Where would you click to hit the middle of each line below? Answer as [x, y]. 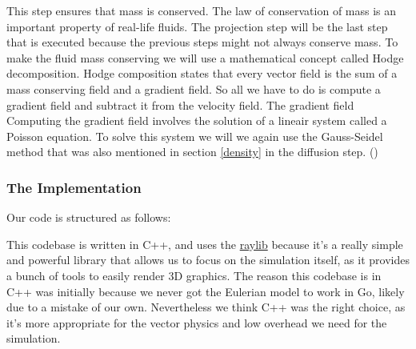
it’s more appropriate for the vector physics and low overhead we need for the [197, 322]
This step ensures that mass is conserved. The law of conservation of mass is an [202, 10]
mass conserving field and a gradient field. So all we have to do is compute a [194, 88]
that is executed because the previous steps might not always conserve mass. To [202, 42]
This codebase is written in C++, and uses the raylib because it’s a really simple [205, 244]
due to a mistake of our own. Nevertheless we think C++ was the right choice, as [206, 307]
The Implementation [74, 187]
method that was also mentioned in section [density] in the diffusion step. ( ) [192, 152]
